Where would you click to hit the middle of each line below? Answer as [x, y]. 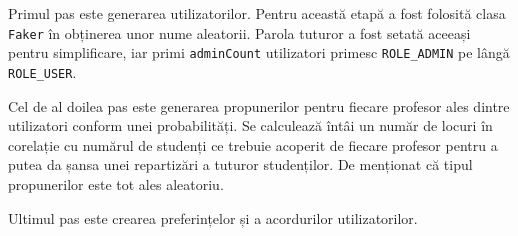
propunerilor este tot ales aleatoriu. [116, 183]
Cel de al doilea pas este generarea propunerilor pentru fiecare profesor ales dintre [259, 105]
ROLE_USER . [42, 71]
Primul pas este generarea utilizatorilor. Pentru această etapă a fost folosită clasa [257, 13]
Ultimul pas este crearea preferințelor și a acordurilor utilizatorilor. [213, 217]
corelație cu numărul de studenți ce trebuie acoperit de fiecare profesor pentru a [253, 144]
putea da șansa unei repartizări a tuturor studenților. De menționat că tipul [240, 164]
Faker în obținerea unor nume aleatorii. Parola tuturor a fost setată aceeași [239, 32]
